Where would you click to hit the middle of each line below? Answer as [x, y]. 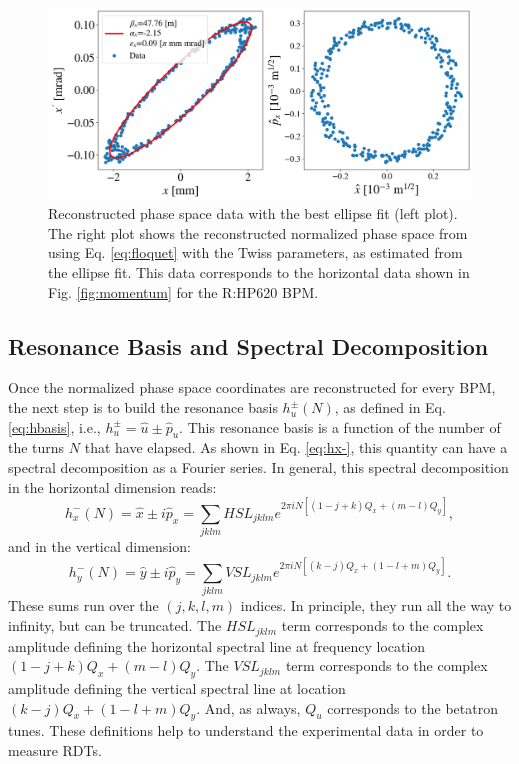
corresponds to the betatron [412, 707]
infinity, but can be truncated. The [115, 625]
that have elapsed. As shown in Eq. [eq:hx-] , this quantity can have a [296, 447]
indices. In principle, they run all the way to [376, 605]
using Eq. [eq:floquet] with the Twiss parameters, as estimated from [255, 252]
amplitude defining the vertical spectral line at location [177, 687]
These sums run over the [83, 605]
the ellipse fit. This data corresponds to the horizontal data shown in [259, 272]
